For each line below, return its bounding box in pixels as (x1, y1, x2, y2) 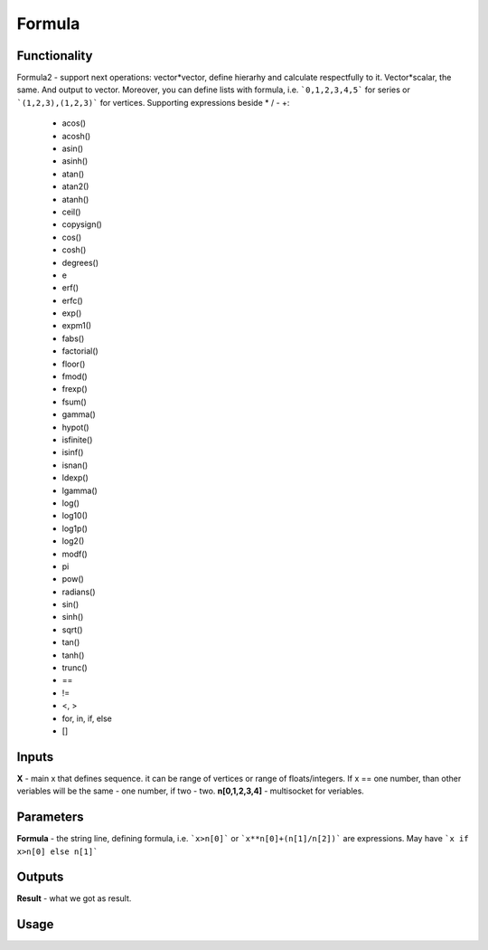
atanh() (61, 194, 89, 204)
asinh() (61, 156, 89, 166)
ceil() (61, 206, 81, 217)
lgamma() (61, 485, 99, 496)
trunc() (61, 662, 88, 673)
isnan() (61, 460, 89, 470)
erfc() (61, 295, 83, 306)
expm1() (61, 320, 92, 331)
